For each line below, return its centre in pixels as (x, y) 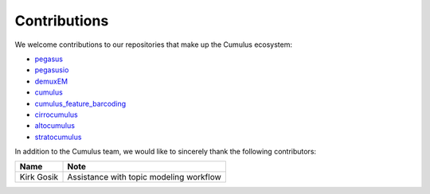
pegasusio (52, 70)
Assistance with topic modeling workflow (145, 177)
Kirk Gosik (39, 177)
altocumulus (55, 126)
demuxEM (51, 81)
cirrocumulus (57, 114)
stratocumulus (58, 137)
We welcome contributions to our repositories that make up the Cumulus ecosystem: (154, 45)
